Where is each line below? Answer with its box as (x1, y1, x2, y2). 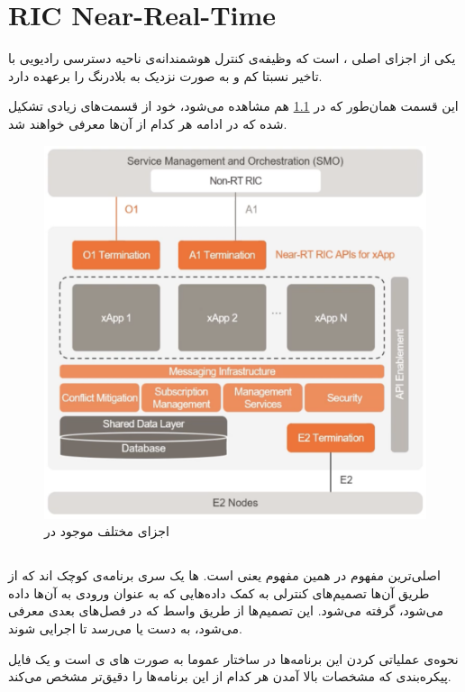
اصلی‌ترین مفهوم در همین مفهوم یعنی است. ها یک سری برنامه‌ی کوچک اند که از (8, 566, 441, 585)
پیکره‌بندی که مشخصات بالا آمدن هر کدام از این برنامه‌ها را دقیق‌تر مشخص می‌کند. (8, 667, 451, 686)
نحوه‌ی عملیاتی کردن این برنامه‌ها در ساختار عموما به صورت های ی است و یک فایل (8, 649, 459, 668)
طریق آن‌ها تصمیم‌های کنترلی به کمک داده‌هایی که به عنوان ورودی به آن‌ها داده (8, 583, 430, 602)
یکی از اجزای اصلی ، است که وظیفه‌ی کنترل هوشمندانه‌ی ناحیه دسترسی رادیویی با (8, 49, 456, 68)
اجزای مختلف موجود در (44, 522, 169, 541)
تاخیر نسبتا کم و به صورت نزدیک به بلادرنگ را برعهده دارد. (8, 66, 323, 85)
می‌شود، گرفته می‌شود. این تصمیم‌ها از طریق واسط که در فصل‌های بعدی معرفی (8, 601, 443, 620)
